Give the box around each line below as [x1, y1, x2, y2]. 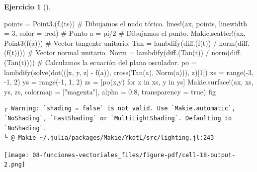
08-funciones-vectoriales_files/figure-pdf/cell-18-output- [32, 151, 236, 159]
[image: [4, 151, 29, 159]
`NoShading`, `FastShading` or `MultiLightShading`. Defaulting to [4, 114, 232, 122]
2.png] [4, 161, 25, 169]
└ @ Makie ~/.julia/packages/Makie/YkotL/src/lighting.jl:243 [4, 134, 214, 142]
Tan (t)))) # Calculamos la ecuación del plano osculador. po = [6, 57, 197, 67]
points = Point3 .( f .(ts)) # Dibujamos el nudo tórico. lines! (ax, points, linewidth [4, 18, 248, 28]
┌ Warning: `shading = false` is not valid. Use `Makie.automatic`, [4, 105, 236, 112]
